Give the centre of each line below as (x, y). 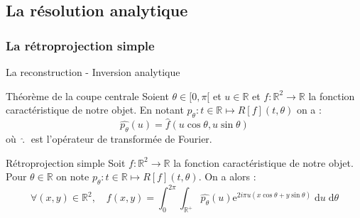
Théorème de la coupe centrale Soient (87, 96)
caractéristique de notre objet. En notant (95, 110)
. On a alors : (227, 176)
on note (73, 176)
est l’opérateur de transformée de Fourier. (121, 138)
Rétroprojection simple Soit (66, 162)
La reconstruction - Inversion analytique (93, 72)
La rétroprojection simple (80, 45)
